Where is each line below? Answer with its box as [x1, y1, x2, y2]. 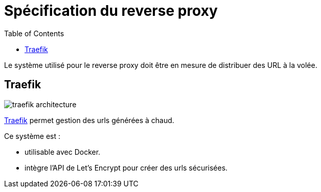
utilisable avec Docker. [25, 147, 101, 156]
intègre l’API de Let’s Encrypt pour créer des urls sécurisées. [25, 163, 228, 172]
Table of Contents [4, 29, 64, 38]
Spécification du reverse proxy [4, 2, 218, 19]
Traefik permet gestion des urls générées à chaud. [4, 115, 174, 125]
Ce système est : [4, 131, 61, 140]
